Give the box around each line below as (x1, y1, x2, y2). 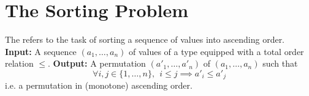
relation (5, 57, 34, 70)
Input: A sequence (5, 45, 77, 57)
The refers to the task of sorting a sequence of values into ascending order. (5, 33, 285, 46)
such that (262, 57, 298, 70)
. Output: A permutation (48, 57, 146, 70)
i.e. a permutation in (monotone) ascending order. (5, 79, 193, 92)
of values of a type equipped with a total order (128, 45, 304, 57)
